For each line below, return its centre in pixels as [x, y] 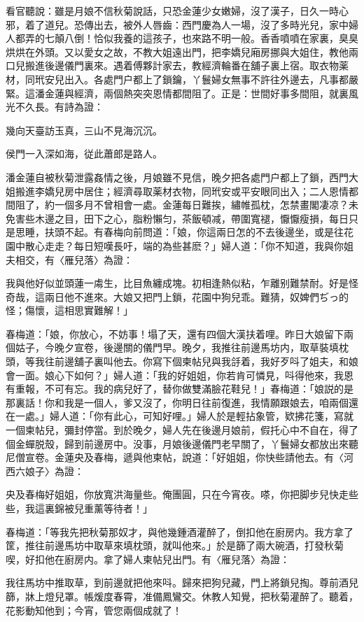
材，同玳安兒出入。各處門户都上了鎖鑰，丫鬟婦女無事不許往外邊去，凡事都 [177, 79]
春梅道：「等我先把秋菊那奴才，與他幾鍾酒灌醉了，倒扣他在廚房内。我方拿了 [180, 531]
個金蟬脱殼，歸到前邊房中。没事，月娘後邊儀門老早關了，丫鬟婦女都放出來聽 [182, 443]
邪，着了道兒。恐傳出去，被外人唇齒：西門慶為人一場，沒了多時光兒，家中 [177, 24]
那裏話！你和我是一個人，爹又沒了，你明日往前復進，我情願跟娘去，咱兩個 [177, 402]
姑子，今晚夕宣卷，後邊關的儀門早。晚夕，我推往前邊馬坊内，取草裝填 [177, 347]
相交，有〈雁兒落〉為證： [74, 259]
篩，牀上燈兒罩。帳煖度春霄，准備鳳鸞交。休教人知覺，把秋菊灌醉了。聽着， [182, 596]
